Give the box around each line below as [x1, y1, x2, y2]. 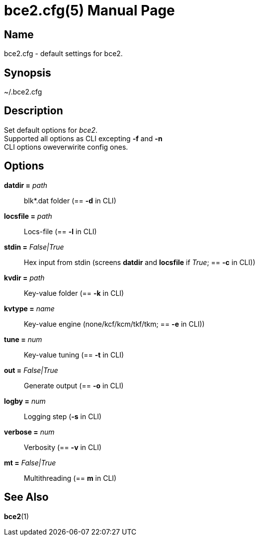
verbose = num [4, 427, 55, 436]
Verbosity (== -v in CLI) [24, 443, 102, 451]
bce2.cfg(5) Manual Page [4, 2, 175, 19]
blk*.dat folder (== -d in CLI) [24, 196, 116, 205]
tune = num [4, 335, 42, 344]
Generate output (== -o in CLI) [24, 381, 124, 390]
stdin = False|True [4, 242, 64, 251]
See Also [4, 491, 49, 504]
